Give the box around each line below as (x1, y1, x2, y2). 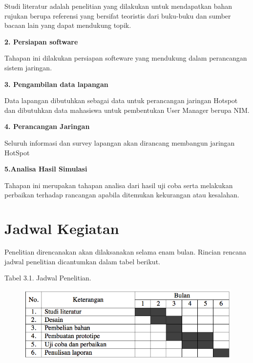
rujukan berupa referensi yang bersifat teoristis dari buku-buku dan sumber (4, 10, 231, 21)
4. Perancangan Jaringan (4, 121, 90, 131)
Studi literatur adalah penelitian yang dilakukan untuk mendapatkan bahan (4, 1, 232, 11)
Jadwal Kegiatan (4, 218, 119, 238)
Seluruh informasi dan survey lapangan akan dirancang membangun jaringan (4, 137, 235, 148)
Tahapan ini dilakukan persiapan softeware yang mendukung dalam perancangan (4, 53, 247, 63)
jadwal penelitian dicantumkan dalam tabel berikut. (4, 256, 160, 266)
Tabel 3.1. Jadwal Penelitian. (4, 273, 91, 283)
